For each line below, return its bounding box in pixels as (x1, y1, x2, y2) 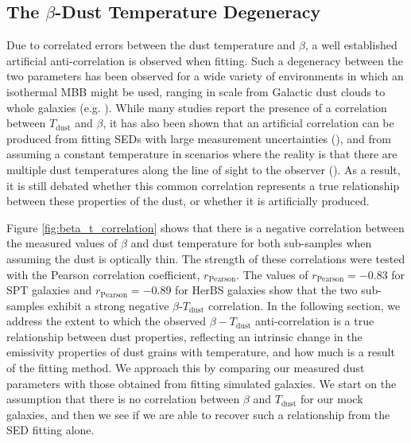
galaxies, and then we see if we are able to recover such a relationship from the (6, 406, 390, 422)
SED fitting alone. (6, 422, 95, 438)
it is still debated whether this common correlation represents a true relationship (6, 177, 400, 193)
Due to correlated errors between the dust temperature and (6, 37, 296, 53)
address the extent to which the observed (6, 313, 207, 329)
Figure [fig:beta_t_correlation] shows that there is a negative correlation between (6, 219, 405, 235)
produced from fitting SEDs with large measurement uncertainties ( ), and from (6, 130, 391, 146)
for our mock (300, 391, 363, 407)
